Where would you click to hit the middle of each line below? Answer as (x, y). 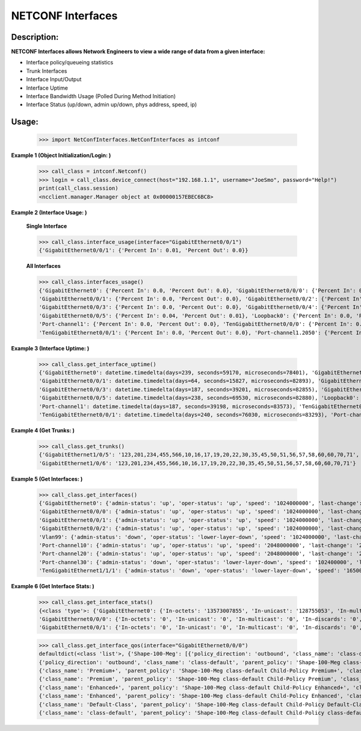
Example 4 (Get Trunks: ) (43, 430)
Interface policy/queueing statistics (70, 63)
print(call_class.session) (79, 188)
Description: (35, 37)
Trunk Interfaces (47, 71)
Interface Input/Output (54, 79)
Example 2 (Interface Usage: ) (49, 212)
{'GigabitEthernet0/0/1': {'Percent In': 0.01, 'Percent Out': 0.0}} (143, 250)
